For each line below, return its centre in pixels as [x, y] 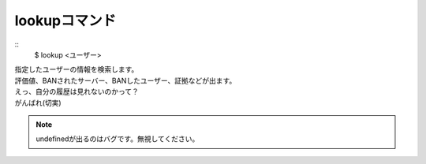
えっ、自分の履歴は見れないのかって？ [77, 91]
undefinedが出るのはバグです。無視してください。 [118, 139]
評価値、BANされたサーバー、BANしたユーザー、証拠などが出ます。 [125, 80]
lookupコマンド [65, 20]
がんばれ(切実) [38, 102]
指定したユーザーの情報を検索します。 [77, 69]
